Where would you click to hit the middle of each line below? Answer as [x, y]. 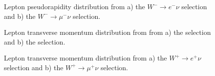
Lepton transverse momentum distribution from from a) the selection [107, 32]
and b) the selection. [35, 41]
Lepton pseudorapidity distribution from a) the [75, 6]
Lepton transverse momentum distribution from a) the [86, 58]
